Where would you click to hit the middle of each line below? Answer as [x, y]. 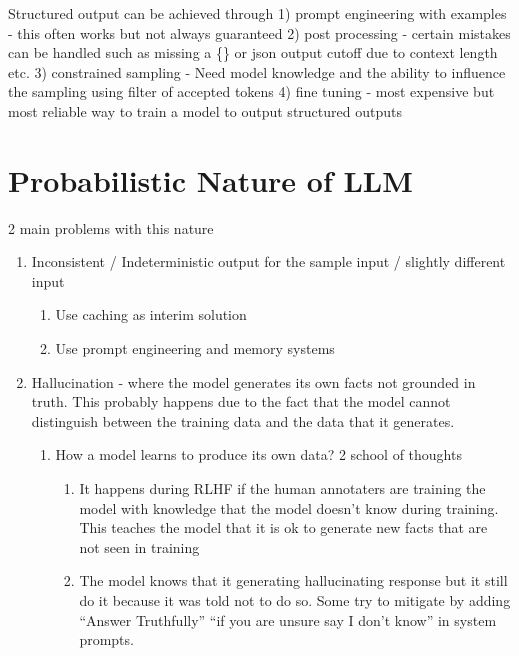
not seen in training [139, 546]
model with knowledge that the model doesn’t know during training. [289, 507]
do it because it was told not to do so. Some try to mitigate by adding [295, 600]
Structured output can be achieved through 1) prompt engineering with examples [257, 13]
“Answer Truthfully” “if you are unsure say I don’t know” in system [288, 619]
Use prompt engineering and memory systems [195, 348]
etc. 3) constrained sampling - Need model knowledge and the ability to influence [257, 71]
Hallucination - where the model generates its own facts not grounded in [253, 381]
